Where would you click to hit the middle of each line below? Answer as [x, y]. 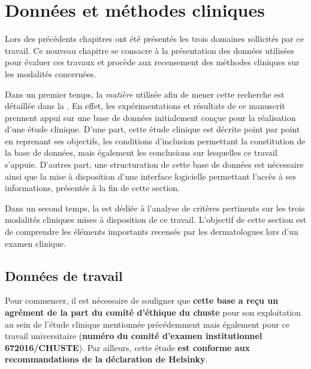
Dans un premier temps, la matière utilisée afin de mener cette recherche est [145, 94]
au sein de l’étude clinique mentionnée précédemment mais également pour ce [147, 324]
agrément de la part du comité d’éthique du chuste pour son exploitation [153, 312]
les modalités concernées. [51, 73]
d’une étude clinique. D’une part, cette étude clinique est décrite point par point [153, 129]
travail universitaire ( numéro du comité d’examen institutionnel [134, 336]
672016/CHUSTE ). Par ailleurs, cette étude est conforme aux [128, 347]
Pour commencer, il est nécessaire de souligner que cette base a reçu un [142, 300]
